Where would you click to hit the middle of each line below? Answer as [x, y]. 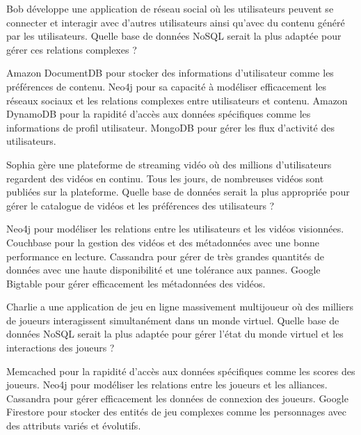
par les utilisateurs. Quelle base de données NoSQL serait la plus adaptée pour [174, 36]
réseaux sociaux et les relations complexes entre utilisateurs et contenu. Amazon [177, 100]
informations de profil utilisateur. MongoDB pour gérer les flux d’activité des [170, 127]
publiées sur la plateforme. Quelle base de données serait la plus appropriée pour [178, 192]
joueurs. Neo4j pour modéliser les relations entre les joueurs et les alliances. [167, 385]
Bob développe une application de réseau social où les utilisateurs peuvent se [170, 8]
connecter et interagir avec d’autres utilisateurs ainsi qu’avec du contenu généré [176, 22]
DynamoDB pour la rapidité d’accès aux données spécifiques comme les [159, 114]
